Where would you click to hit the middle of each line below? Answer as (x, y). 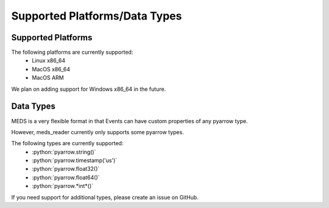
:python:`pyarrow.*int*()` (63, 186)
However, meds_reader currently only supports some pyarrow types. (97, 132)
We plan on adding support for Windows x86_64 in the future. (89, 89)
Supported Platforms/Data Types (97, 16)
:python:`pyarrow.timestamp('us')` (75, 160)
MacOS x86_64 (51, 69)
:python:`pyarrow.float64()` (66, 178)
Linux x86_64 (49, 60)
